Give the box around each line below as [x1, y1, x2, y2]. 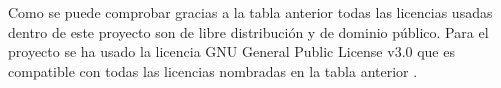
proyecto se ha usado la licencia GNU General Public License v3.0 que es [8, 41, 455, 62]
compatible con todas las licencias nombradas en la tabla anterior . [8, 60, 418, 81]
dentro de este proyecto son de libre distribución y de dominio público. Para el [8, 21, 489, 42]
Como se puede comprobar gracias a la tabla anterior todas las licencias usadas [8, 2, 493, 22]
